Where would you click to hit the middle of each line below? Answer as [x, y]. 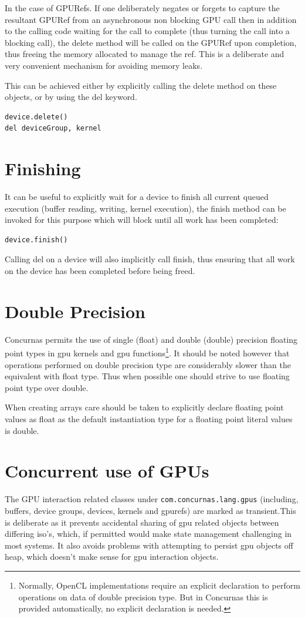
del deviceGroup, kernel [53, 128]
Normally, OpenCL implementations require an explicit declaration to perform [159, 585]
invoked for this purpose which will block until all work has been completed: [142, 220]
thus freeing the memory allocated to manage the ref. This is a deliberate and [145, 54]
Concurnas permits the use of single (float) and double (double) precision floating [151, 339]
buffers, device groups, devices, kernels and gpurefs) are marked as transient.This [150, 510]
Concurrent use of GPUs [107, 471]
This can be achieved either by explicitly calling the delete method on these [141, 85]
